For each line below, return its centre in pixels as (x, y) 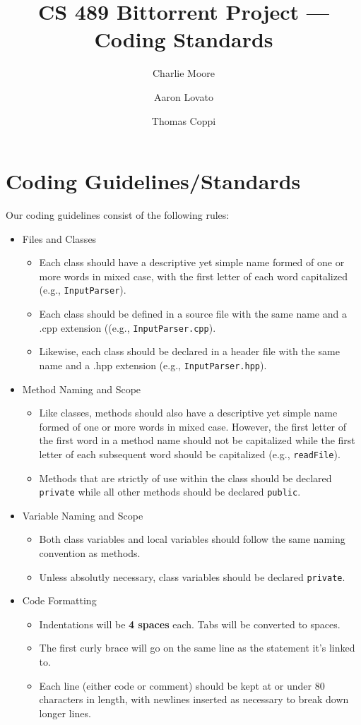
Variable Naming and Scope (83, 515)
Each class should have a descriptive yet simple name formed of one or (192, 262)
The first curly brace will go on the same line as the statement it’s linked (197, 648)
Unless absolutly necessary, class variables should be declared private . (192, 576)
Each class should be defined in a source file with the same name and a (193, 314)
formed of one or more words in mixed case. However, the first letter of (193, 426)
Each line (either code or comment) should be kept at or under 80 (182, 685)
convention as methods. (90, 553)
